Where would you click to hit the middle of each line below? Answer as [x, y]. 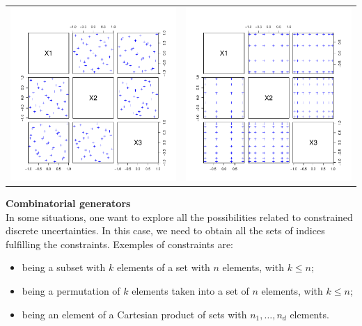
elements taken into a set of [190, 290]
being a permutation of [71, 290]
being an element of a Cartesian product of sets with [134, 314]
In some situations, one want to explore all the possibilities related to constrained [179, 217]
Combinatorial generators [68, 203]
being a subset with [64, 267]
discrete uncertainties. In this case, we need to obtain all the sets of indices [165, 230]
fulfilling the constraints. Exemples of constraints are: [119, 244]
